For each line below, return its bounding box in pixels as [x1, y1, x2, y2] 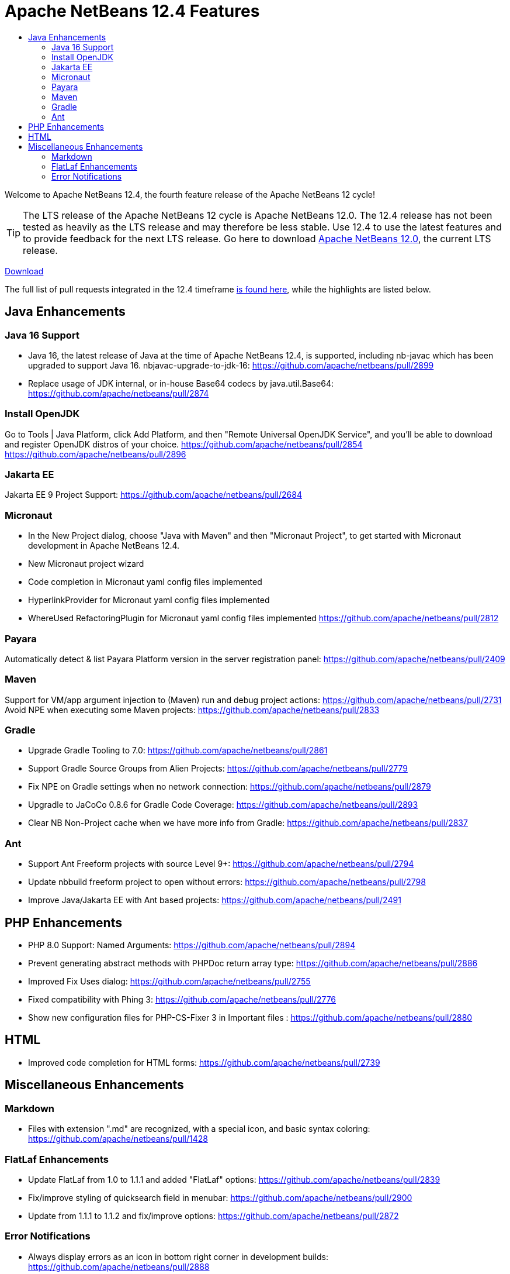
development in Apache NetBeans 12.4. [28, 540, 180, 551]
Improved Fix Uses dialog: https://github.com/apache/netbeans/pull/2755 [28, 976, 311, 987]
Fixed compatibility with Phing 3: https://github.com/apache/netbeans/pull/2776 [28, 994, 336, 1005]
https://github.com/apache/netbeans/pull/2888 [28, 1261, 210, 1272]
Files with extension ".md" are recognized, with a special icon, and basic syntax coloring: [28, 1124, 370, 1134]
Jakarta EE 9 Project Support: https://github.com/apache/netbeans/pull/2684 [5, 490, 302, 500]
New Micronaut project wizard [28, 559, 144, 569]
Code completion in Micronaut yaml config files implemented [28, 577, 262, 587]
